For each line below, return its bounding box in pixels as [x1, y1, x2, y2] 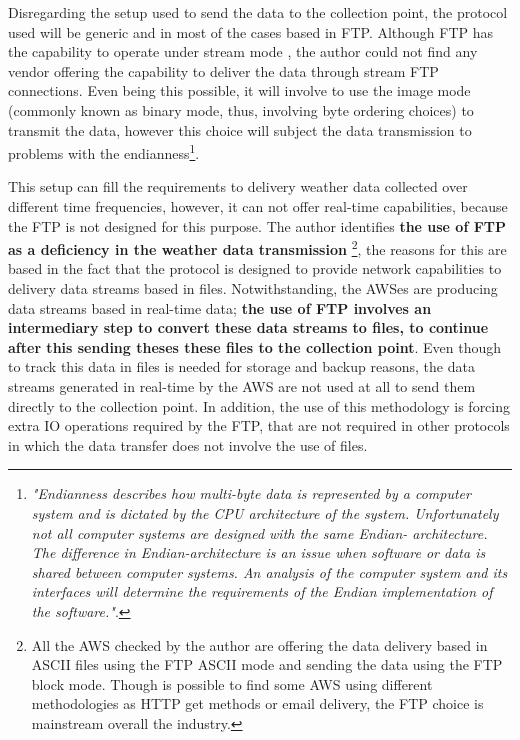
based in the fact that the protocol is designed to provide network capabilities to [8, 258, 502, 279]
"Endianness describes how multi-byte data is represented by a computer [31, 483, 471, 504]
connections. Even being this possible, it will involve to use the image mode [8, 80, 471, 101]
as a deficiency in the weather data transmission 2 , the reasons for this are [8, 236, 507, 259]
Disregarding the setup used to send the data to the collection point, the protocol [8, 2, 508, 22]
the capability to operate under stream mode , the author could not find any [8, 41, 478, 62]
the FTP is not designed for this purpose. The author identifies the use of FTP [8, 215, 507, 236]
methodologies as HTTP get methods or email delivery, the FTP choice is [31, 693, 484, 714]
